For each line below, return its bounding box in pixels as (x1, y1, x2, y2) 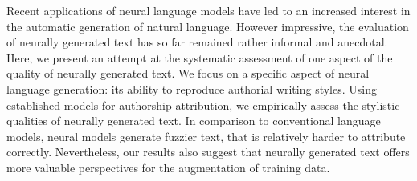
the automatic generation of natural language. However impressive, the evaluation (6, 18, 409, 34)
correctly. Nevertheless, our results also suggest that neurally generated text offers (6, 143, 410, 160)
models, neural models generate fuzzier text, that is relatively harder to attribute (6, 127, 406, 144)
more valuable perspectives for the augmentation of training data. (6, 159, 330, 175)
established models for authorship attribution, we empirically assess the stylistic (6, 96, 400, 113)
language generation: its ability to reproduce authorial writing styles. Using (6, 80, 377, 97)
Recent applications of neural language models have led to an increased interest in (6, 2, 411, 18)
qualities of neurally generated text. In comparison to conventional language (6, 112, 381, 129)
